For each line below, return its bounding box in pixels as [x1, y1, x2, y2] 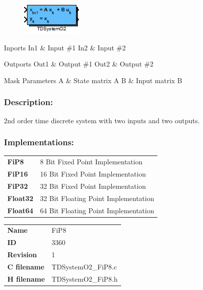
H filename [7, 273, 45, 284]
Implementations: [4, 136, 74, 148]
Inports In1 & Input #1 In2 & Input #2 [4, 42, 126, 52]
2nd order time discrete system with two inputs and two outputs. [4, 115, 200, 125]
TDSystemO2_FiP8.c [51, 261, 117, 271]
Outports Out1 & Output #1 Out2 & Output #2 [4, 59, 153, 69]
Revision [7, 249, 37, 260]
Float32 [7, 193, 33, 203]
